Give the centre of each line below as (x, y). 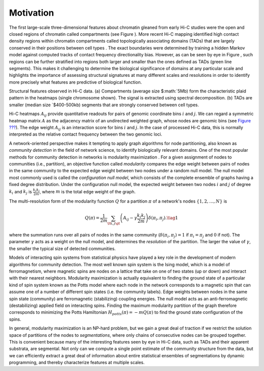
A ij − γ (130, 219)
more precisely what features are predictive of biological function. (75, 82)
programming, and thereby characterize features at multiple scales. (77, 363)
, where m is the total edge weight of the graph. (88, 191)
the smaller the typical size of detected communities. (62, 248)
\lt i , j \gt (114, 224)
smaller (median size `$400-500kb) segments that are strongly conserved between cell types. (104, 105)
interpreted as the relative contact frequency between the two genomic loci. (86, 134)
